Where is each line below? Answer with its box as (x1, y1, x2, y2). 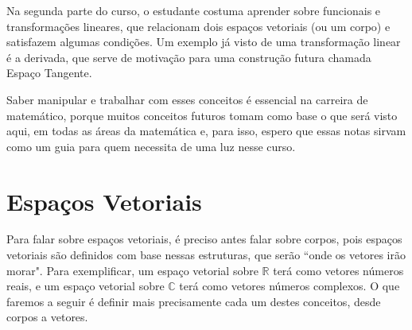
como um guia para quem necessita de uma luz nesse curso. (6, 138, 296, 154)
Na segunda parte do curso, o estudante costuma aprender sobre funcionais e (6, 2, 381, 18)
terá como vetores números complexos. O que (179, 278, 400, 294)
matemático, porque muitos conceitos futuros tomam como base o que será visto (6, 107, 398, 123)
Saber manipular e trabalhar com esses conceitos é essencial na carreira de (6, 91, 368, 107)
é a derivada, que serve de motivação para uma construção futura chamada (6, 49, 371, 65)
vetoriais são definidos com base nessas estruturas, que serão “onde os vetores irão (6, 247, 406, 263)
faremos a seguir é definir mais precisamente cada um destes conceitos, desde (6, 293, 381, 309)
